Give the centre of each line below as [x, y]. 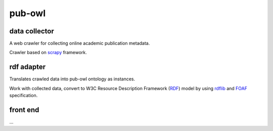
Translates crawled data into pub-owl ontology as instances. [72, 79]
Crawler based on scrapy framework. [48, 53]
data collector [32, 31]
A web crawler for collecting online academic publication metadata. [80, 43]
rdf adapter [28, 67]
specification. [24, 96]
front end [24, 110]
